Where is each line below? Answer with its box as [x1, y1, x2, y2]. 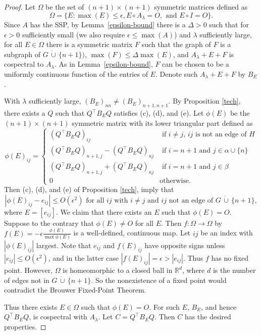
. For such [149, 301, 180, 312]
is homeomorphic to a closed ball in [63, 265, 173, 275]
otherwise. [160, 177, 191, 184]
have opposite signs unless [144, 240, 225, 251]
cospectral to [4, 59, 44, 69]
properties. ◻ [4, 321, 46, 331]
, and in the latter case [48, 253, 119, 263]
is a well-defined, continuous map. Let [73, 227, 191, 238]
